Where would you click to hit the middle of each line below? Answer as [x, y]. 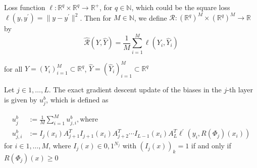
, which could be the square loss [181, 7]
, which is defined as [77, 99]
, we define [150, 17]
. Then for [96, 17]
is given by [21, 99]
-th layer [240, 90]
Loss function [25, 7]
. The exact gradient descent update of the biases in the [135, 90]
